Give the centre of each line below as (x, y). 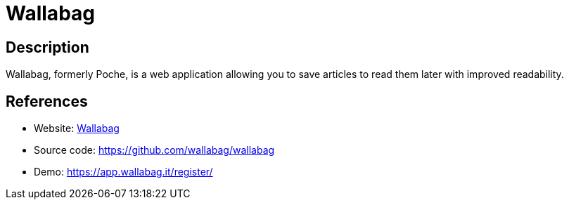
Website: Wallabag (77, 128)
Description (47, 47)
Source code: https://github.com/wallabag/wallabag (154, 150)
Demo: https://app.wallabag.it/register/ (123, 172)
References (47, 101)
